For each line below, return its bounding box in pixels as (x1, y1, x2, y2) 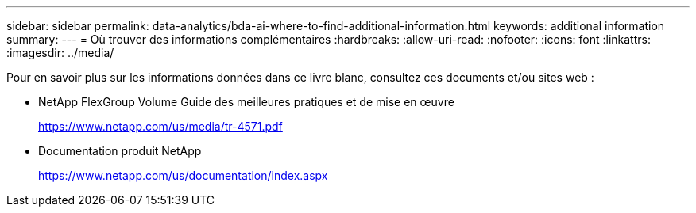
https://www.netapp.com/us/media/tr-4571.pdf (38, 120, 283, 133)
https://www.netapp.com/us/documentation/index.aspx (38, 169, 328, 182)
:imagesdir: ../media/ (6, 46, 114, 59)
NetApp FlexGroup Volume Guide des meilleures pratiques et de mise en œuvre (38, 95, 454, 108)
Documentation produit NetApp (38, 144, 202, 158)
